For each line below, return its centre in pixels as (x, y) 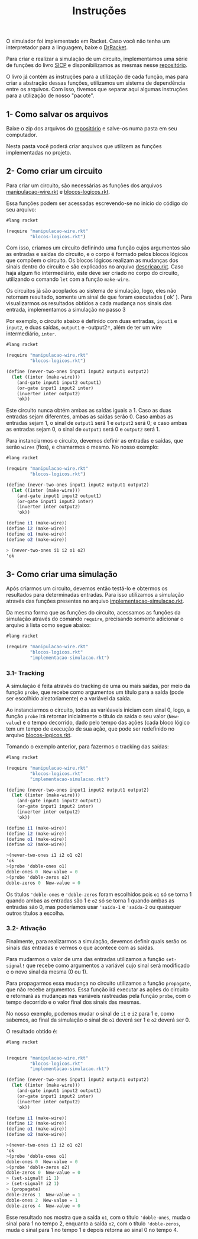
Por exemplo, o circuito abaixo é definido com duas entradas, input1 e (92, 321)
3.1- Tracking (25, 673)
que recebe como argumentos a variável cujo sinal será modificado (108, 965)
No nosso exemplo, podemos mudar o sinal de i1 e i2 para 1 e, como (90, 1013)
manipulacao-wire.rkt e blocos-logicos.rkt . (58, 191)
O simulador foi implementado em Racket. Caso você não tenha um (88, 41)
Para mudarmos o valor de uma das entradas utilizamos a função (85, 959)
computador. (22, 135)
